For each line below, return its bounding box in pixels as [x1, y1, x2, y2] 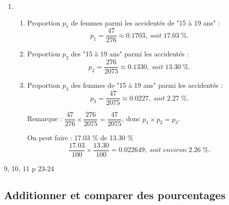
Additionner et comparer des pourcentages [4, 187, 226, 202]
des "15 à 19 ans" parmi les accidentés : [71, 49, 189, 59]
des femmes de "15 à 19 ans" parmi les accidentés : [71, 80, 223, 90]
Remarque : [27, 113, 62, 124]
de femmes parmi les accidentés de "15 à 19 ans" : [71, 17, 220, 27]
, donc [122, 113, 141, 124]
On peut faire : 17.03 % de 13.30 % [27, 132, 134, 143]
